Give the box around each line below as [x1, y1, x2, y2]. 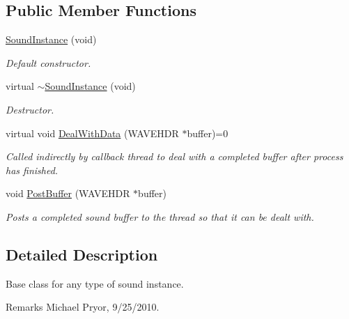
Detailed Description [6, 243, 158, 265]
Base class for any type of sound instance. [6, 276, 184, 290]
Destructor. [6, 102, 54, 116]
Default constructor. [6, 55, 91, 70]
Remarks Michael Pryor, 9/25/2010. [6, 299, 160, 314]
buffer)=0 [187, 125, 228, 140]
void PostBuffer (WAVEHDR [6, 186, 130, 201]
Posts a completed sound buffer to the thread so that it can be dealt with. [6, 209, 314, 224]
